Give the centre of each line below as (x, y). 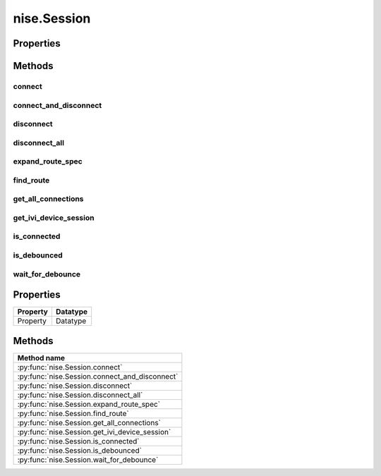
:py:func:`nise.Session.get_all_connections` (89, 422)
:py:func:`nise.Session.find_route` (73, 413)
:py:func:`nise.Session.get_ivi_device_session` (94, 432)
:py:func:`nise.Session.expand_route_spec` (89, 404)
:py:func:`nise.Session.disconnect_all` (80, 395)
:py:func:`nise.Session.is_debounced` (80, 450)
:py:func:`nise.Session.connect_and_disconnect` (98, 376)
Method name (41, 358)
